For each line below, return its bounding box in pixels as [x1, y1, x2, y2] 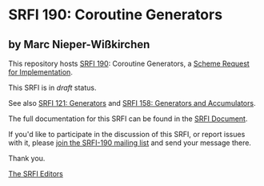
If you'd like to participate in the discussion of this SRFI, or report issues [8, 130, 246, 139]
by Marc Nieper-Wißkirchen [8, 38, 150, 51]
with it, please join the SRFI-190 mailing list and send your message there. [8, 138, 252, 148]
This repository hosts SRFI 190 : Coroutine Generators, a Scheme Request [8, 59, 250, 68]
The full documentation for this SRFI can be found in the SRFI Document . [8, 114, 248, 123]
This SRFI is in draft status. [8, 83, 97, 92]
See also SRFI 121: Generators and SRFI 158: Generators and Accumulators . [8, 99, 256, 107]
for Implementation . [8, 67, 74, 77]
